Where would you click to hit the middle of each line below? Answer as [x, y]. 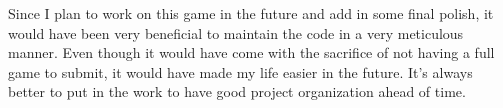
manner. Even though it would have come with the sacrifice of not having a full [251, 52]
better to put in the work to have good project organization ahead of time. [237, 91]
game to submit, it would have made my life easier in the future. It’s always [240, 71]
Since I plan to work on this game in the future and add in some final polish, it [251, 13]
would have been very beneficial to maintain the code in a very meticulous [236, 32]
